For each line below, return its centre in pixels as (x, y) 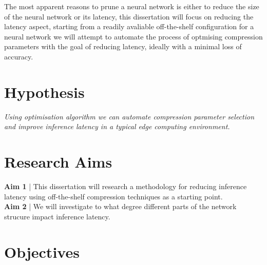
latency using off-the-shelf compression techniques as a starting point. (113, 196)
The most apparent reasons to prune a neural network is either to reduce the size (132, 6)
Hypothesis (44, 91)
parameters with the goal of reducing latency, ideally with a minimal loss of (123, 46)
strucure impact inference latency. (57, 216)
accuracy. (19, 56)
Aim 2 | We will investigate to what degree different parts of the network (120, 206)
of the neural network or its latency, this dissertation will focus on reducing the (129, 16)
